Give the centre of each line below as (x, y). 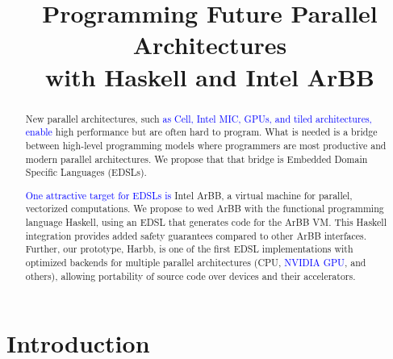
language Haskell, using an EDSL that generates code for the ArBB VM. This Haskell (206, 222)
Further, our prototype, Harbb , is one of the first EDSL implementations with (189, 249)
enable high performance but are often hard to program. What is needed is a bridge (201, 132)
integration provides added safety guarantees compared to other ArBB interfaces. (196, 235)
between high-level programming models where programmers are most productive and (206, 145)
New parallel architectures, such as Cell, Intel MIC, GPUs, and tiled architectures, (199, 118)
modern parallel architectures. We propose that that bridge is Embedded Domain (196, 159)
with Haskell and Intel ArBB (210, 76)
